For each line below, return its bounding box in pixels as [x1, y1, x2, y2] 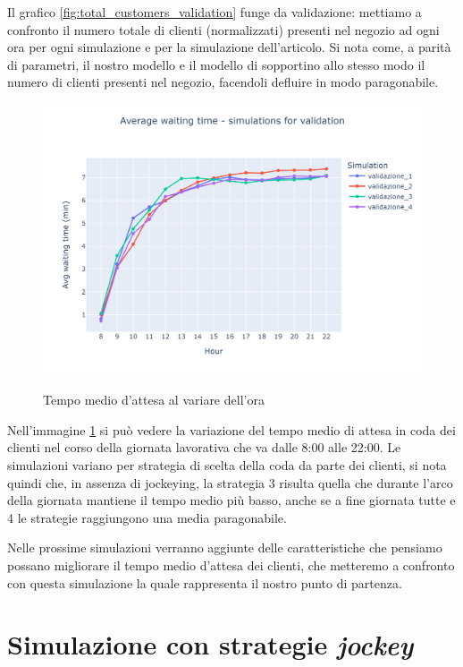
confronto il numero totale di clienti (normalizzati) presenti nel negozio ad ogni [7, 20, 440, 38]
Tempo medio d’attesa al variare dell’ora [43, 390, 265, 409]
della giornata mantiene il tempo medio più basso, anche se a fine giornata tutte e [7, 491, 456, 509]
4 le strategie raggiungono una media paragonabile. [7, 508, 287, 526]
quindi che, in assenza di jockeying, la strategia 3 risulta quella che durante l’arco [7, 473, 453, 492]
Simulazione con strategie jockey [7, 626, 414, 663]
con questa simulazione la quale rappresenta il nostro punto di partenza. [7, 573, 402, 592]
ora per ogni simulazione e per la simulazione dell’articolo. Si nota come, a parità [7, 38, 451, 56]
